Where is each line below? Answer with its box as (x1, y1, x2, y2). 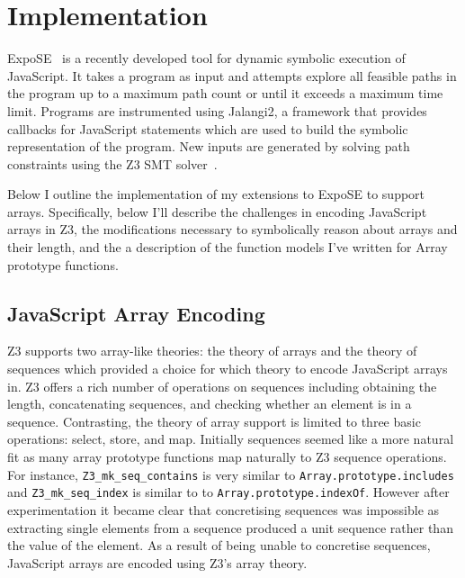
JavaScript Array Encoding (7, 299, 265, 327)
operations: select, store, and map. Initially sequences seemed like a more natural (7, 429, 454, 448)
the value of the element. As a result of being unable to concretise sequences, (7, 536, 431, 555)
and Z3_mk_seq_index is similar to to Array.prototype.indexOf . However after (7, 483, 450, 501)
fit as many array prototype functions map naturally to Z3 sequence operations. (7, 447, 447, 466)
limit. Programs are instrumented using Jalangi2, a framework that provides (7, 101, 427, 120)
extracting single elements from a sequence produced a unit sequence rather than (7, 518, 453, 537)
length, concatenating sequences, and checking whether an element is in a (7, 394, 412, 413)
